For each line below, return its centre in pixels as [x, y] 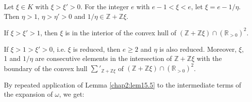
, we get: [72, 94]
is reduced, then [97, 49]
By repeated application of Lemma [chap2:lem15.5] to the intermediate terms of [123, 84]
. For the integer [105, 6]
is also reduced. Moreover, [198, 49]
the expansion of [28, 94]
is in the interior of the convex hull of [121, 32]
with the [209, 58]
